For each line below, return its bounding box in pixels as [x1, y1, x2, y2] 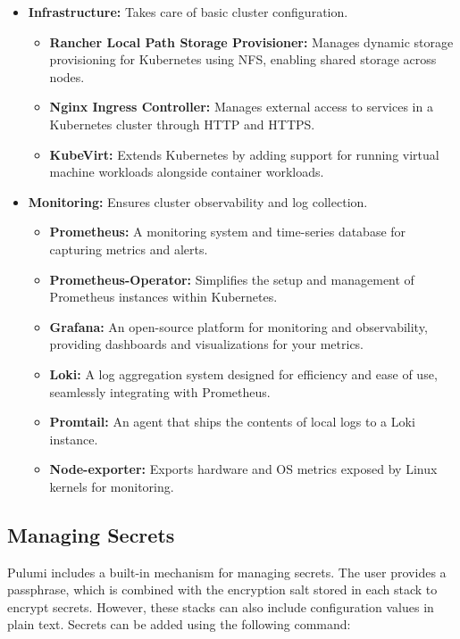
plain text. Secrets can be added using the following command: [7, 615, 351, 634]
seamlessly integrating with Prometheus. [49, 382, 271, 401]
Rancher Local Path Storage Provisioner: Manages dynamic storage [49, 32, 454, 51]
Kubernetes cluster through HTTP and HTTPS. [49, 114, 315, 133]
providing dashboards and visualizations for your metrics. [49, 335, 364, 353]
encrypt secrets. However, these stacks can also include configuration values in [7, 597, 434, 616]
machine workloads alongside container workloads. [49, 162, 324, 181]
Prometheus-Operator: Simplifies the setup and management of [49, 270, 414, 288]
